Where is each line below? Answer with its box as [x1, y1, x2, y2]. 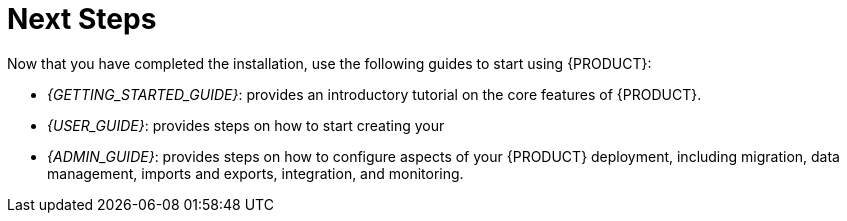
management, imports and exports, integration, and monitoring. [47, 164, 464, 182]
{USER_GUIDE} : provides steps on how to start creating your [47, 116, 445, 134]
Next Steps [7, 2, 157, 36]
